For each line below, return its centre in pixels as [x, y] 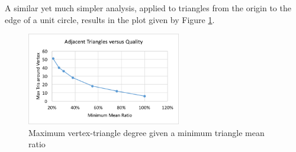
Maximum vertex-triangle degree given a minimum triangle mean [147, 132]
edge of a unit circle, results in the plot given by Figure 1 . [110, 19]
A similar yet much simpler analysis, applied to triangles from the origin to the [148, 8]
